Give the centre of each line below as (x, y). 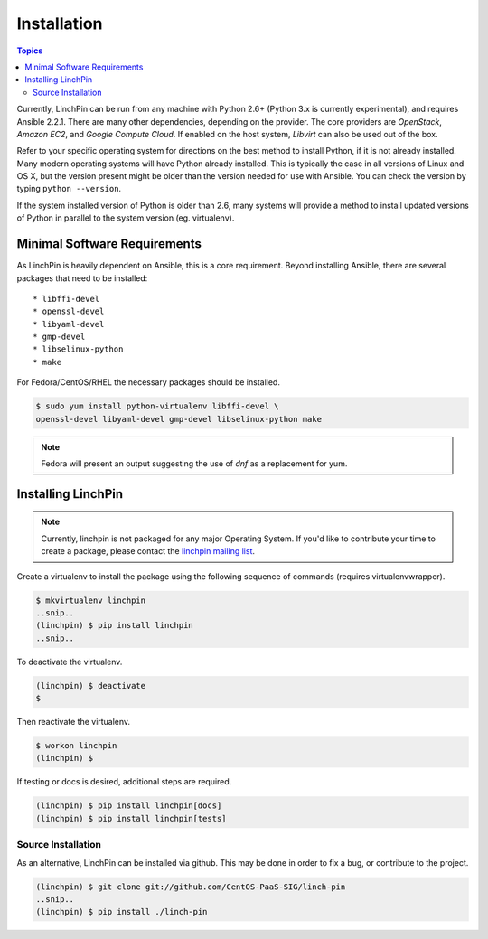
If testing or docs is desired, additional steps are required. (124, 782)
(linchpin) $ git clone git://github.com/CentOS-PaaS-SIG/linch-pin (191, 887)
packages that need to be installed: (82, 278)
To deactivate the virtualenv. (70, 662)
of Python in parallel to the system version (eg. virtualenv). (126, 218)
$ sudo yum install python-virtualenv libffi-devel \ (157, 406)
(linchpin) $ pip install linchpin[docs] (129, 806)
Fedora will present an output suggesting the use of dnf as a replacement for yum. (194, 464)
